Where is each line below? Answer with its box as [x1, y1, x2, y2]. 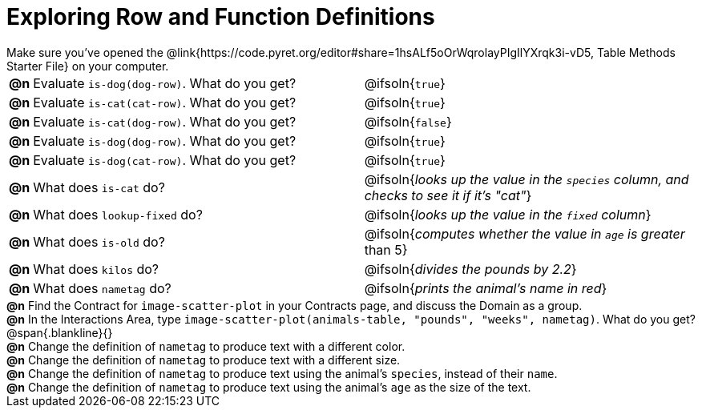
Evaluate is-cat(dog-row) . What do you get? [33, 113, 297, 130]
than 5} [364, 241, 408, 258]
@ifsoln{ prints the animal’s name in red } [364, 279, 607, 296]
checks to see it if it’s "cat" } [364, 187, 532, 203]
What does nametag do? [33, 279, 171, 296]
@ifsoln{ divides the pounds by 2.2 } [364, 260, 577, 277]
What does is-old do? [33, 233, 165, 250]
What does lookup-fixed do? [33, 206, 203, 223]
